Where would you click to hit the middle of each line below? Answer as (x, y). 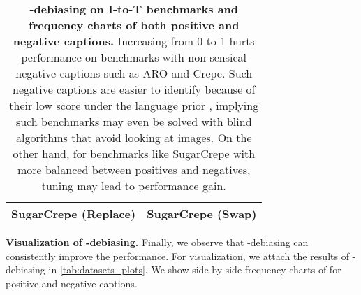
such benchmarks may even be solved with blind (134, 121)
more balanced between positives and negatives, (134, 170)
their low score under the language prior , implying (134, 105)
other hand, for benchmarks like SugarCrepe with (134, 153)
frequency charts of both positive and (134, 25)
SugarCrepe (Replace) (74, 214)
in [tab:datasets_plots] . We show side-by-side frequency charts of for (195, 269)
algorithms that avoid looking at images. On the (134, 137)
